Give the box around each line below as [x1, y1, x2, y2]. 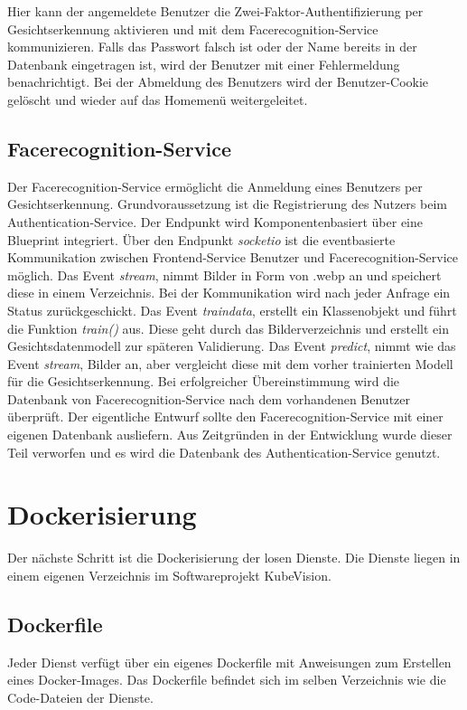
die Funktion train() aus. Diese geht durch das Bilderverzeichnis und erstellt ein [7, 318, 449, 337]
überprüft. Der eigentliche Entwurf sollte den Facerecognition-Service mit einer [7, 407, 444, 426]
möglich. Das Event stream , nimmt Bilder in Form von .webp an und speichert [7, 265, 442, 284]
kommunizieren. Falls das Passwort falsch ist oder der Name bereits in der [7, 37, 417, 56]
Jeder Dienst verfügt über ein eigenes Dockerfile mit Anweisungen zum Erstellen [7, 652, 452, 671]
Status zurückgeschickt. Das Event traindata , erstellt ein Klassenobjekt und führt [7, 300, 457, 319]
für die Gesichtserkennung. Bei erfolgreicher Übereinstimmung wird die [7, 372, 400, 391]
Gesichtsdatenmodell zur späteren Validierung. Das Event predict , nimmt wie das [7, 336, 456, 355]
